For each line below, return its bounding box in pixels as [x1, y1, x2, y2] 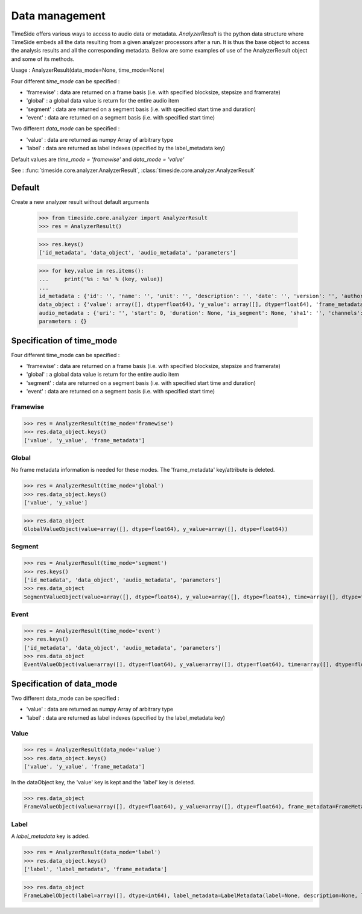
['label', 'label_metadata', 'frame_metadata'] [24, 866, 167, 872]
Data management [11, 9, 106, 22]
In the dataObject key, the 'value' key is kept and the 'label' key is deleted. [11, 779, 195, 786]
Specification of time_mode [11, 335, 118, 346]
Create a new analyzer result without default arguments [11, 198, 150, 205]
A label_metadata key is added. [11, 833, 90, 840]
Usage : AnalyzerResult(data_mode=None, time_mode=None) [11, 66, 165, 74]
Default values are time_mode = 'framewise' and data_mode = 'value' [11, 156, 185, 163]
